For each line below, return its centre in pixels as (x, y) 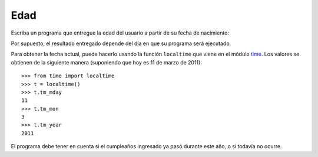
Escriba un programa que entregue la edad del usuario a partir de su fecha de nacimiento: (120, 33)
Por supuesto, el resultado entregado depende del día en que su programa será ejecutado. (121, 43)
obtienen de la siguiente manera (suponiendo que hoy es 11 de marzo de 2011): (107, 62)
